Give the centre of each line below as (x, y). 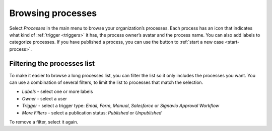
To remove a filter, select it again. (44, 122)
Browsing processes (53, 13)
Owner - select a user (45, 98)
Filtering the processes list (52, 63)
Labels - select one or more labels (57, 92)
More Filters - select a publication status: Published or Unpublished (92, 112)
